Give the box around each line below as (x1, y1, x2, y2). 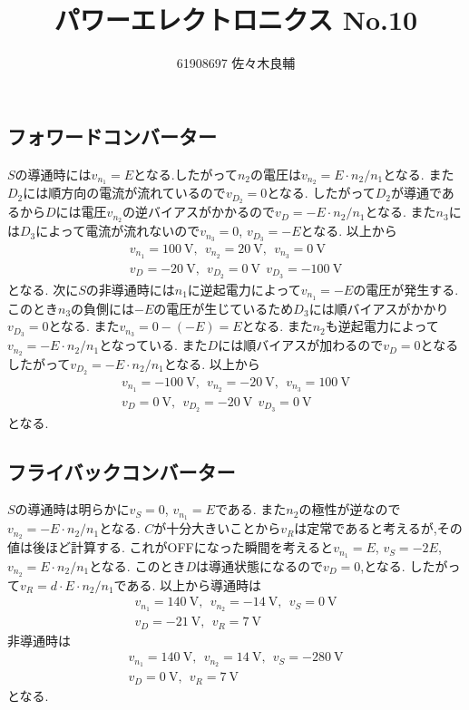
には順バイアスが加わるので (218, 336, 384, 355)
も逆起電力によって (325, 316, 439, 336)
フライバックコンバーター (7, 457, 236, 485)
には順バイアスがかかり (308, 298, 449, 317)
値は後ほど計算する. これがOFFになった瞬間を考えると (7, 538, 334, 557)
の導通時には (15, 164, 92, 183)
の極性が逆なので (298, 500, 401, 519)
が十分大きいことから (153, 519, 281, 538)
